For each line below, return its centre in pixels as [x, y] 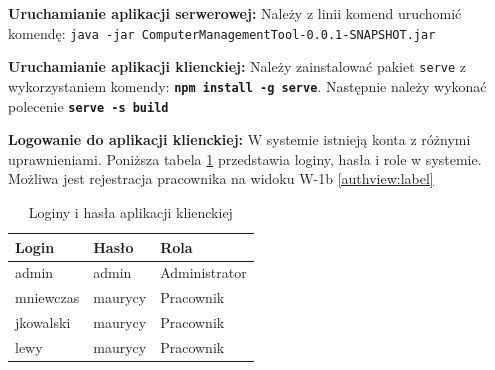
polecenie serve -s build [88, 105]
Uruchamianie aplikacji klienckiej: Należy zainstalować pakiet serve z [237, 66]
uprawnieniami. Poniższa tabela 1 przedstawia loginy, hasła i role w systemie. [245, 158]
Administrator [203, 272]
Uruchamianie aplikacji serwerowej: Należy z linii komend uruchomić [235, 13]
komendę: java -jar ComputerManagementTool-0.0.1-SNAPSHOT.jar [222, 32]
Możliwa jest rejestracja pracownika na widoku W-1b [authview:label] [221, 178]
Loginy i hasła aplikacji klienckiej [130, 212]
